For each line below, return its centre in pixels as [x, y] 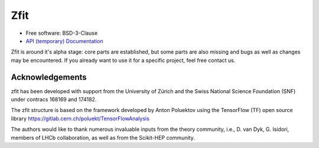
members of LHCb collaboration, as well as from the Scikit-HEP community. [103, 137]
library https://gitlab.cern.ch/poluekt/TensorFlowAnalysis [80, 119]
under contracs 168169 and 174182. [54, 100]
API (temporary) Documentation [64, 41]
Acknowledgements [49, 77]
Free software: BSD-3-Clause [61, 33]
